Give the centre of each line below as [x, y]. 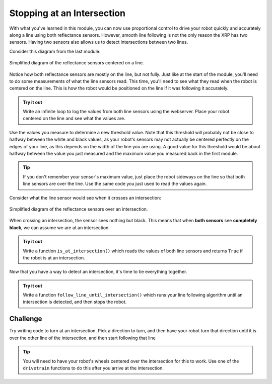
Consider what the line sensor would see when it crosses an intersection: [85, 198]
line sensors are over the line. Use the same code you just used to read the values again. [115, 184]
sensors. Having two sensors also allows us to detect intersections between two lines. [99, 42]
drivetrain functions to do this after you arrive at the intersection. [93, 368]
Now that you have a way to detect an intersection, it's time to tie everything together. [98, 272]
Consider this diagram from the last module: [55, 51]
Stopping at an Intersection [67, 13]
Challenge [26, 319]
